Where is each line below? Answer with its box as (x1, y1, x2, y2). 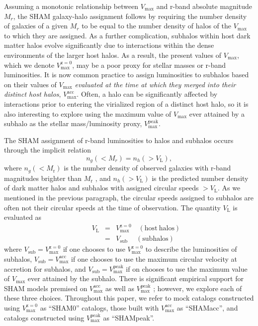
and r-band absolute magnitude (156, 1, 252, 11)
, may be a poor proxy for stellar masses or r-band (72, 59, 226, 70)
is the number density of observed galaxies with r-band (64, 163, 231, 173)
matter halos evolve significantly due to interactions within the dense (4, 40, 214, 50)
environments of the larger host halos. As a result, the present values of (4, 49, 222, 60)
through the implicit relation (4, 145, 91, 155)
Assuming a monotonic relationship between (4, 1, 139, 11)
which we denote (4, 59, 55, 70)
